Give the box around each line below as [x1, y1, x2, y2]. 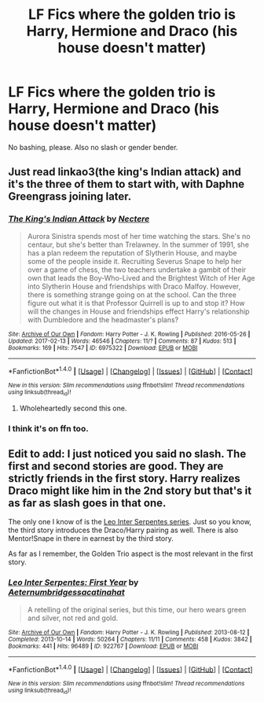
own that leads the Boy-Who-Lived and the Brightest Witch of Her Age [27, 273, 255, 282]
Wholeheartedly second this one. [19, 403, 127, 413]
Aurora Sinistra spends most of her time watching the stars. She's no [27, 231, 251, 241]
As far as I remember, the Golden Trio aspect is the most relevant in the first [8, 549, 254, 559]
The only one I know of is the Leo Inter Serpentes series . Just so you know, [8, 517, 251, 527]
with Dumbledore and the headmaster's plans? [27, 314, 179, 324]
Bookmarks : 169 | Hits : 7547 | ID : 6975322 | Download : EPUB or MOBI [8, 344, 198, 351]
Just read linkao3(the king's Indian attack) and [8, 165, 242, 178]
